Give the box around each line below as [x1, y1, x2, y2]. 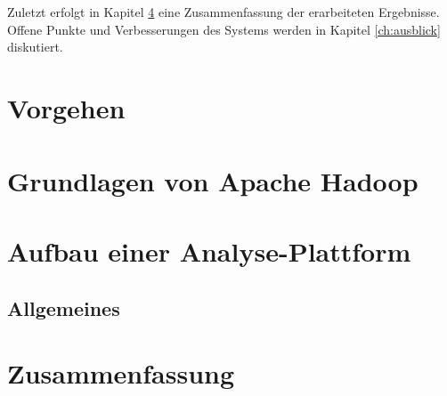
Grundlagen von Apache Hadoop [7, 163, 419, 199]
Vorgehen [7, 89, 126, 125]
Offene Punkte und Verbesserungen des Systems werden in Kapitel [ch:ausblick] [7, 20, 441, 38]
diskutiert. [7, 37, 63, 56]
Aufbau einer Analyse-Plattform [7, 233, 411, 270]
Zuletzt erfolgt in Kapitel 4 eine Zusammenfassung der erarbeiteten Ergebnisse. [7, 3, 440, 20]
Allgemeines [7, 294, 120, 321]
